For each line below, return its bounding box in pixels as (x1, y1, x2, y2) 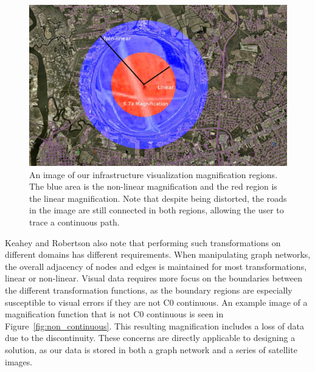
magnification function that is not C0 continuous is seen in (5, 308, 224, 320)
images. (5, 355, 33, 368)
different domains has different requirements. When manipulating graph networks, (5, 248, 311, 261)
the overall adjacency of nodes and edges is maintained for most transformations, (5, 260, 307, 272)
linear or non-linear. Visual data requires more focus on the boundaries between (5, 272, 303, 284)
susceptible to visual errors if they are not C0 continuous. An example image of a (5, 295, 308, 308)
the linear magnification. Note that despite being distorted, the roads (29, 191, 287, 204)
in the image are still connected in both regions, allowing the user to (29, 204, 284, 216)
